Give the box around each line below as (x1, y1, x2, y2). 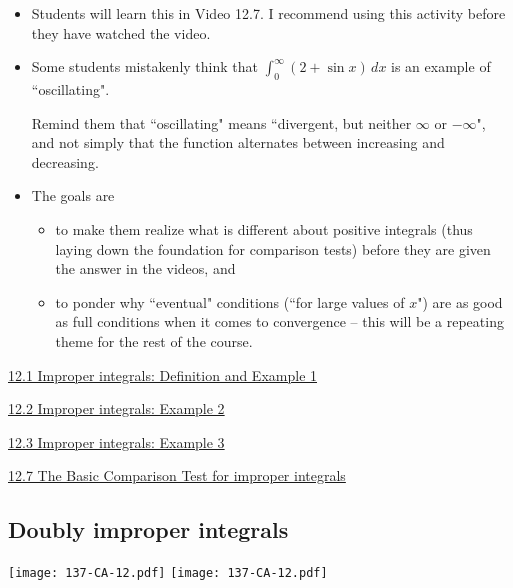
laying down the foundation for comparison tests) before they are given (55, 238, 491, 259)
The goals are (31, 185, 115, 206)
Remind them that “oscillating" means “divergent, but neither (31, 112, 412, 133)
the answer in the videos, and (55, 258, 236, 279)
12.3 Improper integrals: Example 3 (8, 431, 225, 452)
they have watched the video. (31, 22, 211, 43)
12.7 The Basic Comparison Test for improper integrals (8, 465, 346, 486)
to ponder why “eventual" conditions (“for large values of (55, 291, 405, 312)
